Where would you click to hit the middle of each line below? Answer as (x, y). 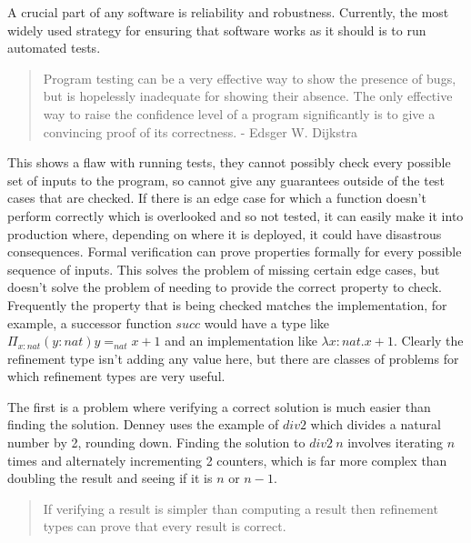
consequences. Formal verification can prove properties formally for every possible (235, 251)
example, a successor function (90, 322)
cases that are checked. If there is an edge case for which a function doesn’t (217, 198)
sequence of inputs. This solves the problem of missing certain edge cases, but (224, 269)
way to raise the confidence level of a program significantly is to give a (239, 113)
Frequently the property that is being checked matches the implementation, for (227, 304)
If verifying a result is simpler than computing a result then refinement (241, 508)
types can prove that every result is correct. (165, 526)
